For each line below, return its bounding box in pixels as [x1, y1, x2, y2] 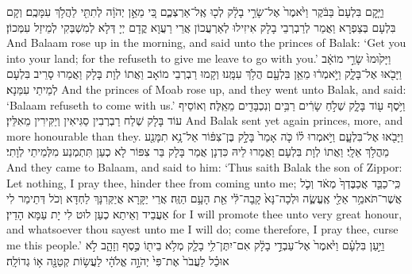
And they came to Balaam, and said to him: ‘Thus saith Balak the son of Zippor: [6, 158, 402, 175]
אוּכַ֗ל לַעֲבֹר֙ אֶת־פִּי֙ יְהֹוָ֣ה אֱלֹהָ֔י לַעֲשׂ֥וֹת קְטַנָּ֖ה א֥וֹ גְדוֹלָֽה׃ [6, 252, 229, 268]
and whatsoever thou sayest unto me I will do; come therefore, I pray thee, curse [6, 221, 399, 237]
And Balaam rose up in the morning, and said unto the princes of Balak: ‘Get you [6, 34, 406, 51]
